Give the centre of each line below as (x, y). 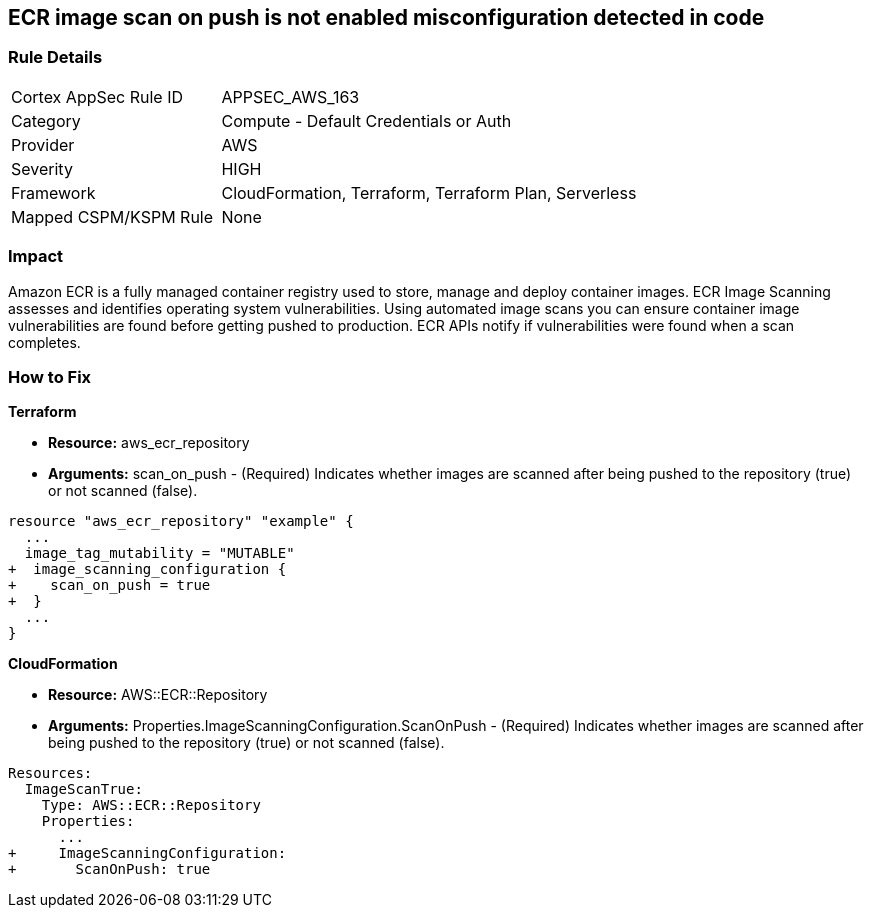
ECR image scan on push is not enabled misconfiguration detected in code (386, 17)
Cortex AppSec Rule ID (97, 96)
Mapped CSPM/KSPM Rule (112, 216)
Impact (36, 256)
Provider (43, 144)
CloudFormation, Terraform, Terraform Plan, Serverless (429, 192)
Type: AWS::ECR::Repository (151, 805)
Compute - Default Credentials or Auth (366, 120)
